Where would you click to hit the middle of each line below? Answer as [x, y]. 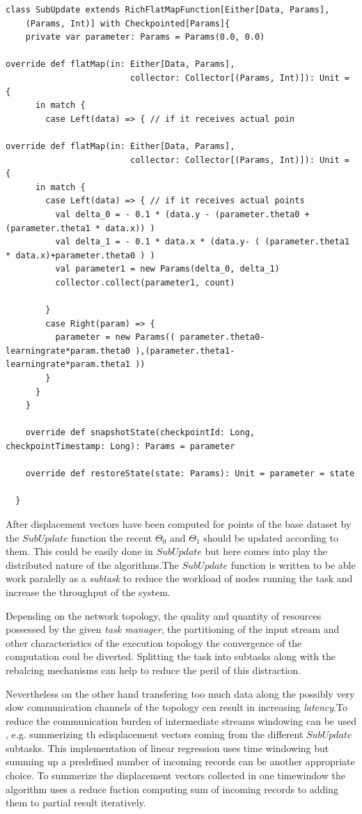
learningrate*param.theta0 [68, 351]
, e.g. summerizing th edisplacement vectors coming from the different [155, 734]
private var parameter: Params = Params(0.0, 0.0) [145, 37]
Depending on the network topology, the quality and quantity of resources [164, 615]
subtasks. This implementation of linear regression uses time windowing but [167, 748]
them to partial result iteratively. [76, 803]
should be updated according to [271, 537]
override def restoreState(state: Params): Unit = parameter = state [190, 474]
